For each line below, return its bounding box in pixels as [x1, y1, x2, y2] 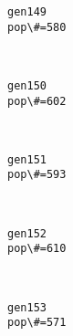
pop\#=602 [7, 94, 67, 108]
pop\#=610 [7, 242, 67, 256]
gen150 [7, 79, 47, 92]
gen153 [7, 300, 47, 314]
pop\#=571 [7, 316, 67, 330]
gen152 [7, 226, 47, 240]
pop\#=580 [7, 20, 67, 34]
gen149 [7, 5, 47, 18]
